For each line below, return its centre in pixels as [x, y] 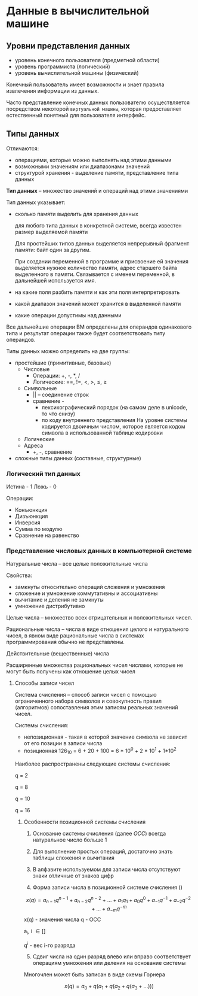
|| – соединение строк [61, 394]
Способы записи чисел [44, 683]
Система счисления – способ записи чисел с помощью [86, 695]
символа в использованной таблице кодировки [102, 433]
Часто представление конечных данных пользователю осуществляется [98, 102]
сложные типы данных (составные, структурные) [78, 458]
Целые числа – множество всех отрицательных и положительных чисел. [99, 618]
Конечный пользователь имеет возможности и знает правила [85, 84]
